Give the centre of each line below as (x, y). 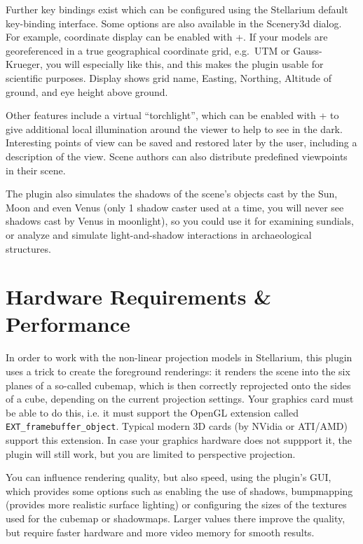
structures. (28, 248)
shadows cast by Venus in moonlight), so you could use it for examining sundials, (180, 221)
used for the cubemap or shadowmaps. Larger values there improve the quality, (176, 518)
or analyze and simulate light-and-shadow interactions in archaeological (159, 234)
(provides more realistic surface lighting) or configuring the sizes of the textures (176, 504)
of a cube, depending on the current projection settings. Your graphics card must (180, 399)
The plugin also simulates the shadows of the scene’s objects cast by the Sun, (172, 194)
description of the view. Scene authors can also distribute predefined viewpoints (177, 156)
